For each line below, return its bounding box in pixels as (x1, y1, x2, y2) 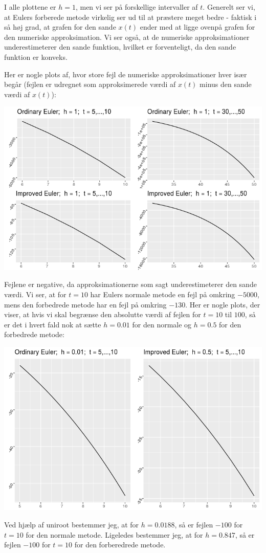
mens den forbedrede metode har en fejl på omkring (4, 299, 167, 309)
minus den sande (199, 79, 252, 90)
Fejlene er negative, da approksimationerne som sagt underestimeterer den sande (4, 279, 257, 290)
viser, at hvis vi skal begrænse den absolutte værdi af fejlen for (4, 309, 201, 320)
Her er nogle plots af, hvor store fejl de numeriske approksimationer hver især (4, 69, 247, 79)
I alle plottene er (4, 2, 56, 12)
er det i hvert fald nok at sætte (4, 319, 101, 329)
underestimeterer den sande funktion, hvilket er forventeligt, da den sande (4, 41, 236, 52)
